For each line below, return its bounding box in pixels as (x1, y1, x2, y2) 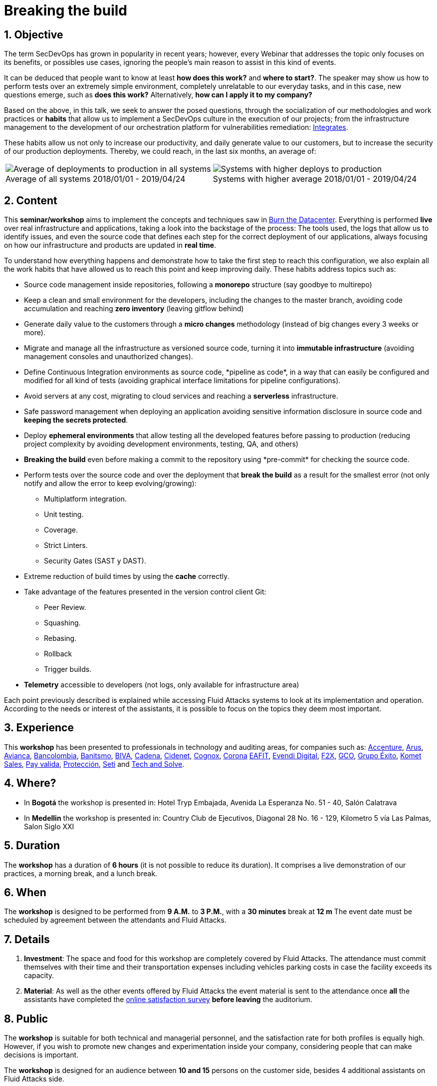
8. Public (4, 1012, 48, 1025)
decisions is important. (4, 1051, 79, 1060)
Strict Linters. (44, 541, 88, 550)
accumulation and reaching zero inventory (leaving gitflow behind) (24, 304, 244, 313)
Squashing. (44, 618, 81, 627)
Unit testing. (44, 510, 84, 519)
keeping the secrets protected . (24, 416, 128, 425)
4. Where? (4, 777, 56, 790)
